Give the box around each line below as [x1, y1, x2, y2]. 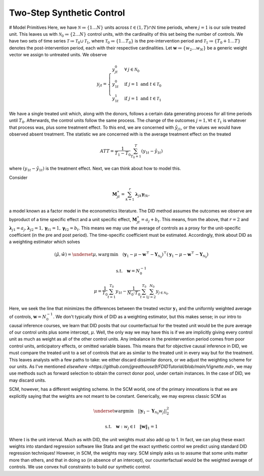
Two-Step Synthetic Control [9, 7, 125, 18]
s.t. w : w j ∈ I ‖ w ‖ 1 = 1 [105, 424, 158, 431]
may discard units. [9, 377, 46, 383]
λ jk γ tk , [135, 191, 150, 198]
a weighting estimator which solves [9, 239, 80, 245]
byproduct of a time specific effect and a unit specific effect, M [9, 216, 137, 222]
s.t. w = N [115, 268, 140, 274]
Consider [9, 174, 28, 181]
